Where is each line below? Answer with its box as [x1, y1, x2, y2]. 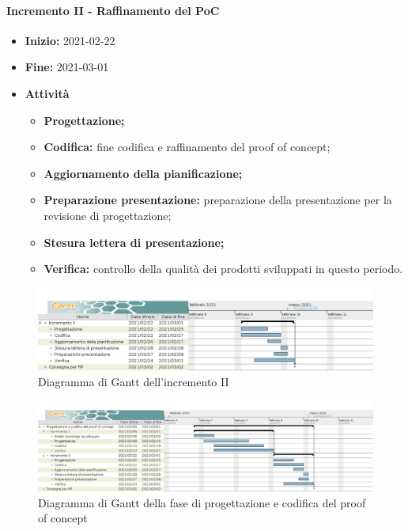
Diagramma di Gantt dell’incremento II [38, 373, 229, 389]
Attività [25, 85, 70, 101]
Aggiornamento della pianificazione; [43, 165, 243, 181]
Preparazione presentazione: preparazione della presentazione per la [43, 192, 392, 208]
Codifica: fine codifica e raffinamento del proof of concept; [43, 138, 331, 155]
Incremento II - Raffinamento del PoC [6, 2, 220, 18]
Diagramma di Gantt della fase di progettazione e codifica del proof [38, 494, 366, 510]
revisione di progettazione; [43, 207, 172, 223]
